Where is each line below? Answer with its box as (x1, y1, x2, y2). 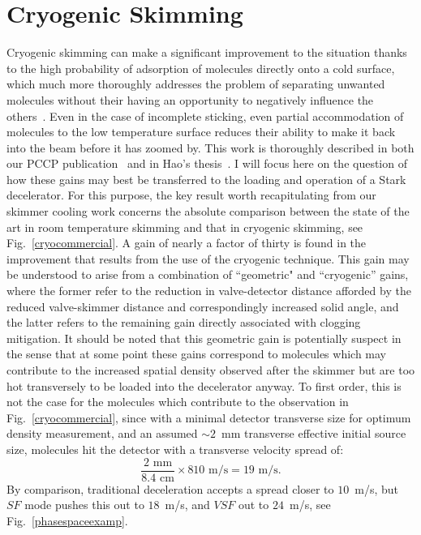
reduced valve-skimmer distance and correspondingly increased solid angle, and (6, 297, 399, 315)
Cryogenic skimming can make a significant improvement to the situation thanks (6, 44, 407, 61)
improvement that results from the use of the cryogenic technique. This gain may (6, 250, 410, 267)
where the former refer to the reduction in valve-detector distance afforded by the (6, 282, 411, 299)
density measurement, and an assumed (6, 425, 198, 442)
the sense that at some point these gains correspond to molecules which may (6, 345, 386, 362)
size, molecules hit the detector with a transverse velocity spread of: (6, 440, 344, 457)
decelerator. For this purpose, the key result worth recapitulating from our (6, 186, 376, 203)
